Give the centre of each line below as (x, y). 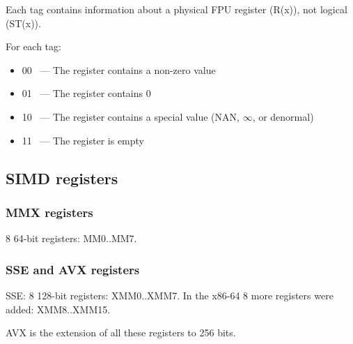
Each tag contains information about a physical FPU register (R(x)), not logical (176, 9)
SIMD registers (62, 178)
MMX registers (49, 212)
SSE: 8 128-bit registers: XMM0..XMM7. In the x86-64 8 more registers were (170, 295)
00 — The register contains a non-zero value (119, 69)
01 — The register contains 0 (86, 93)
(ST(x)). (23, 23)
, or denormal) (283, 116)
